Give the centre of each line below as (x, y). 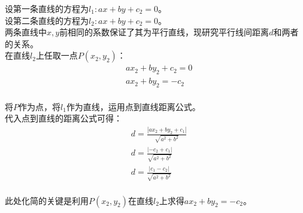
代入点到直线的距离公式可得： (63, 118)
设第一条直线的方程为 (47, 8)
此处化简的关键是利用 (47, 200)
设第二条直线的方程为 (47, 20)
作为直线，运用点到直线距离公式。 (133, 106)
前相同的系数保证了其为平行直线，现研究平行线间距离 (164, 32)
